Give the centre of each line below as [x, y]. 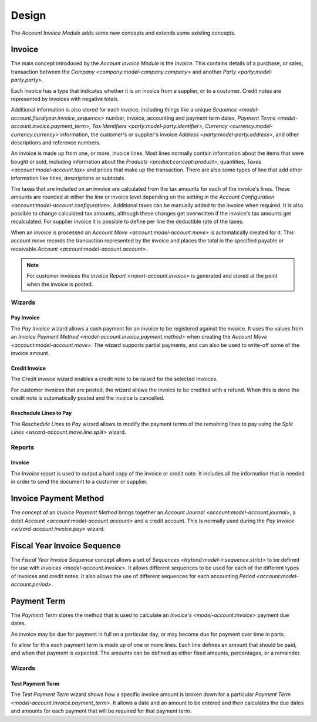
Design [28, 15]
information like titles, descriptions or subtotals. [68, 178]
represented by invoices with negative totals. [65, 99]
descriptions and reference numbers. [56, 142]
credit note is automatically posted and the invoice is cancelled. [88, 398]
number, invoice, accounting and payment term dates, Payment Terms [191, 118]
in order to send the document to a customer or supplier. [79, 482]
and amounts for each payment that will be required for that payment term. [101, 711]
